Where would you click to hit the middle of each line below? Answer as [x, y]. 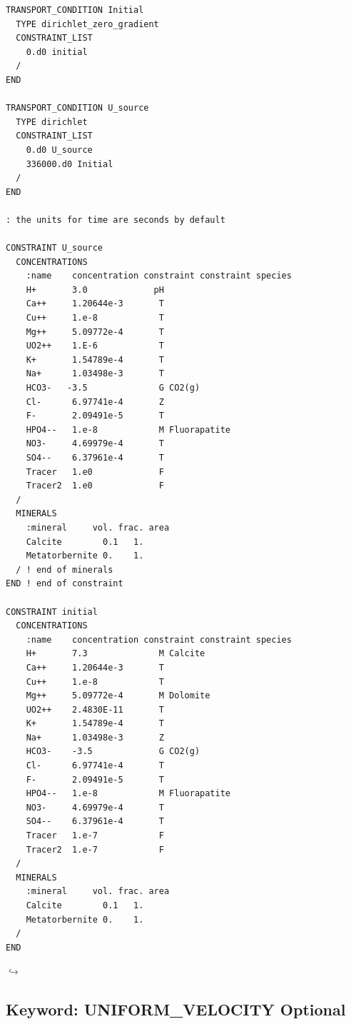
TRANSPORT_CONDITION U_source [77, 108]
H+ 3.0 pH [95, 290]
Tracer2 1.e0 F [95, 486]
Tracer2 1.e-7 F [95, 849]
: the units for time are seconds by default [116, 220]
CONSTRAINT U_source [55, 248]
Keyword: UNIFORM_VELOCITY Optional [176, 1009]
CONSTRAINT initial [52, 612]
